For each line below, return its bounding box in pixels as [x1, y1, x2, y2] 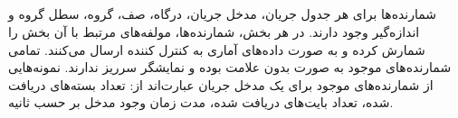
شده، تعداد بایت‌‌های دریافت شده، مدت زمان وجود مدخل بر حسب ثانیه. [8, 93, 394, 112]
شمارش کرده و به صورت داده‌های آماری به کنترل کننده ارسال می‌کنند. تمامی [8, 40, 425, 59]
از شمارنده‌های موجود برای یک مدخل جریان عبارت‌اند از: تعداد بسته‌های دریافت [8, 75, 434, 94]
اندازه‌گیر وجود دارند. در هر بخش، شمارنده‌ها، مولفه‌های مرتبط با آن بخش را [8, 22, 420, 41]
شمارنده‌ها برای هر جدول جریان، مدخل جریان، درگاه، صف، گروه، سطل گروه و [8, 5, 437, 23]
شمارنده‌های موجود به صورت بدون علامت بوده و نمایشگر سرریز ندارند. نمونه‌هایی [8, 58, 452, 77]
